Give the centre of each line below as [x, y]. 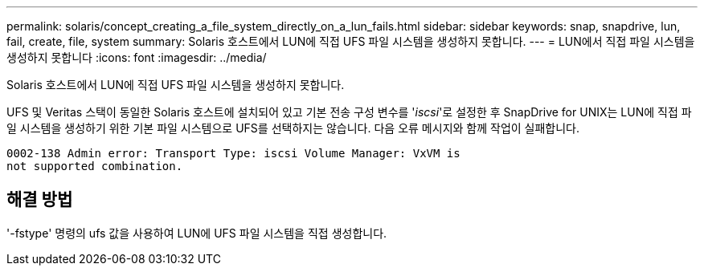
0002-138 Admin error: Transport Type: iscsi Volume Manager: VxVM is [233, 153]
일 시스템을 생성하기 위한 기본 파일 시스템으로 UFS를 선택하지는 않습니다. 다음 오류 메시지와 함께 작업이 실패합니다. [293, 128]
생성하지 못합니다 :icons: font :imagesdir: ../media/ [137, 57]
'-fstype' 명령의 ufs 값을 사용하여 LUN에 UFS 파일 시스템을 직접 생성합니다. [197, 233]
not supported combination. [95, 166]
